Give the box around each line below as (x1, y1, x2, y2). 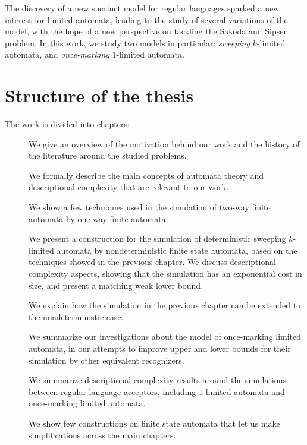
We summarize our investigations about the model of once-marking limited (29, 330, 302, 343)
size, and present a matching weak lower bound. (29, 279, 203, 291)
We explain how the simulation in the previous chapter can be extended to (29, 299, 301, 311)
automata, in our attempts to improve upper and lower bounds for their (29, 342, 291, 354)
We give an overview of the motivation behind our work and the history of (29, 137, 300, 150)
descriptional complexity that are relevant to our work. (29, 181, 228, 193)
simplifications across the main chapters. (29, 428, 176, 441)
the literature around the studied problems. (29, 149, 187, 162)
